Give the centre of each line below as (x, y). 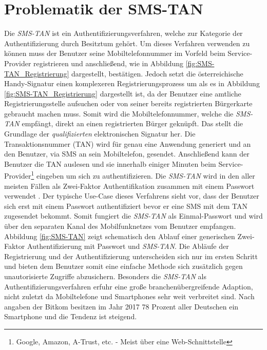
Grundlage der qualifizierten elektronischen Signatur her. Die (100, 134)
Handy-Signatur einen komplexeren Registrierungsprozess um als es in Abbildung (132, 83)
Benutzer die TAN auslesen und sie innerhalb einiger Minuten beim (110, 163)
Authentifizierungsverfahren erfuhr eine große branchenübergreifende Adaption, (129, 286)
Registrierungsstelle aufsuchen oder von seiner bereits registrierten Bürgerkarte (128, 103)
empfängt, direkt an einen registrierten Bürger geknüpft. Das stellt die (132, 123)
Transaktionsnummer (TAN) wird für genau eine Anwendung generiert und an (128, 143)
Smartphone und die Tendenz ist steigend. (71, 316)
